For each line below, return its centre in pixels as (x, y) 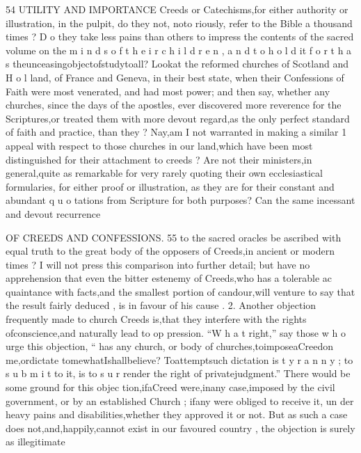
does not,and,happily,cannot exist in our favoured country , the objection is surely (180, 428)
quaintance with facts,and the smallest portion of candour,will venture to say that (180, 291)
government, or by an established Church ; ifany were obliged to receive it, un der (180, 400)
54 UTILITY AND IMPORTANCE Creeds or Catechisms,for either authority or (177, 9)
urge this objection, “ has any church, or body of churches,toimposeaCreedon (170, 346)
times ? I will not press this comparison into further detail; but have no (158, 264)
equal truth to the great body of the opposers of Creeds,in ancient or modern (170, 251)
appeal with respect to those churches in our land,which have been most (159, 145)
